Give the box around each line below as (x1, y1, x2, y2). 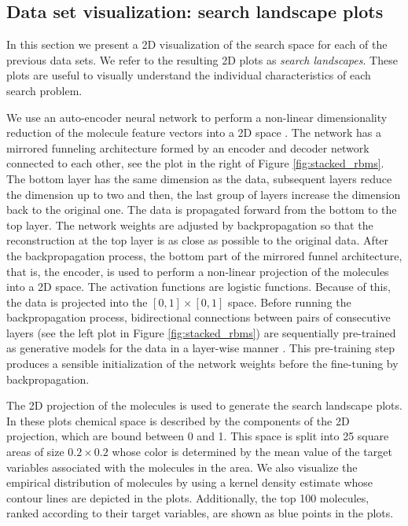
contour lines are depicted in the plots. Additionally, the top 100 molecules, (6, 489, 369, 506)
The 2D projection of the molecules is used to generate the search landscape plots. (6, 397, 402, 414)
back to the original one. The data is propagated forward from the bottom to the (6, 201, 397, 218)
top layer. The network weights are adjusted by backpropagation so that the (6, 216, 373, 233)
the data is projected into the (6, 293, 148, 310)
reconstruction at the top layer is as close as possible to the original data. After (6, 232, 389, 248)
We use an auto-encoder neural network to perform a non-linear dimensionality (6, 109, 388, 125)
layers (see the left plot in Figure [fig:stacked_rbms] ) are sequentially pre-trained (6, 324, 396, 340)
